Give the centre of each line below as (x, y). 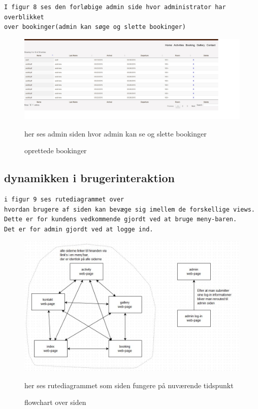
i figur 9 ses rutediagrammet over (64, 199)
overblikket (24, 17)
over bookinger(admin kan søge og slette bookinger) (95, 27)
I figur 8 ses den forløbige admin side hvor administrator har (115, 7)
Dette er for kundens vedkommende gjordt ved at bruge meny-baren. (121, 219)
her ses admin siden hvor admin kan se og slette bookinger (116, 133)
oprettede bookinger (56, 150)
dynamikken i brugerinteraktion (90, 178)
